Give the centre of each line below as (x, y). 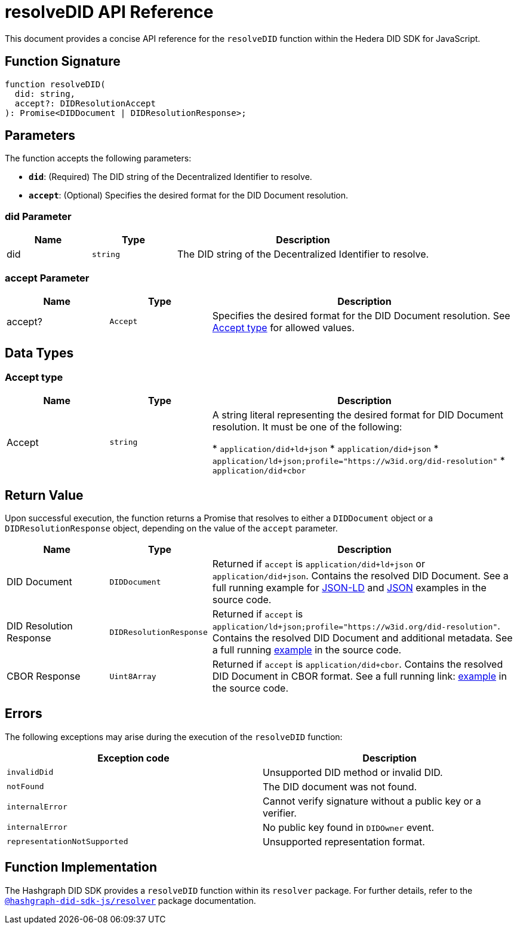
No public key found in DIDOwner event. (349, 827)
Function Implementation (81, 867)
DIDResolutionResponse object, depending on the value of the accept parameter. (171, 528)
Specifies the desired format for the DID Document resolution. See (361, 315)
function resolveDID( (55, 84)
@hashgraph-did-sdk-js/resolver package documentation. (130, 900)
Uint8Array (133, 676)
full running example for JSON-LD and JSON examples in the (349, 588)
